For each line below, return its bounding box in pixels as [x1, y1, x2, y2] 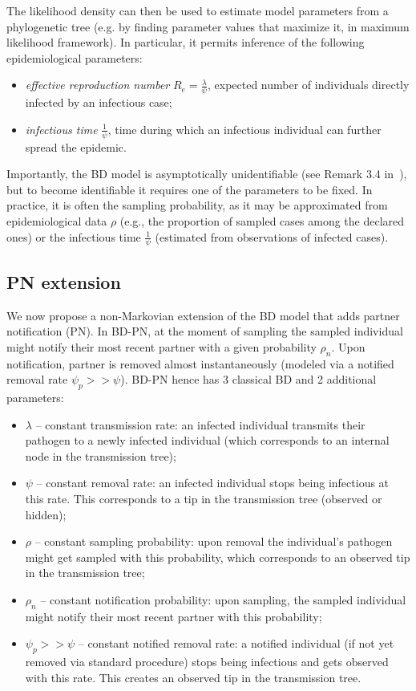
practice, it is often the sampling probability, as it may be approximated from [6, 197, 388, 213]
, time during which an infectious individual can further [107, 120, 382, 137]
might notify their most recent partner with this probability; [25, 608, 322, 624]
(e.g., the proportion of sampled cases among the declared [119, 213, 405, 229]
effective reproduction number [25, 76, 170, 93]
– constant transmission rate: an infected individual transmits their [35, 416, 366, 433]
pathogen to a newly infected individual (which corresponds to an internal [25, 432, 390, 449]
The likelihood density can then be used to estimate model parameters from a [6, 2, 389, 18]
